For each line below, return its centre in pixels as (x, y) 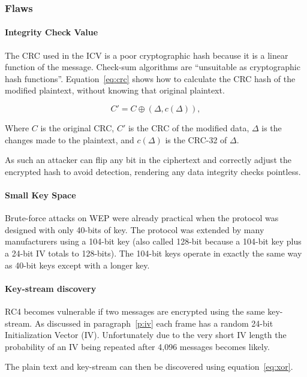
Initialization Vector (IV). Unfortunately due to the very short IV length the (146, 335)
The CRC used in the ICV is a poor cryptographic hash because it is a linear (147, 55)
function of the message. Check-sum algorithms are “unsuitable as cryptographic (153, 67)
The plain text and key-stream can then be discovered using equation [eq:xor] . (149, 367)
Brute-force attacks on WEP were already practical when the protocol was (142, 218)
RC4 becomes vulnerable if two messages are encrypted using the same (135, 311)
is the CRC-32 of (196, 139)
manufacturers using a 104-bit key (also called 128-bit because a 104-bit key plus (153, 241)
